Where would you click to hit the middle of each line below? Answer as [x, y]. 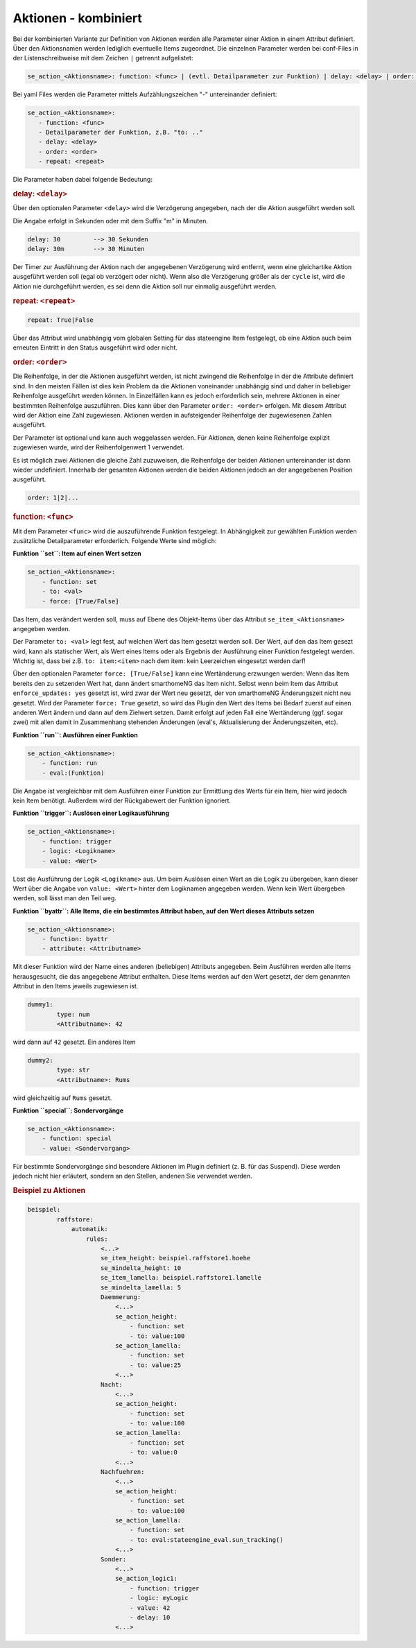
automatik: [90, 1229]
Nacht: [112, 1384]
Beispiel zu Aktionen [49, 1191]
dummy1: [40, 1005]
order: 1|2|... [53, 498]
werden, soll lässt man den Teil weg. [65, 898]
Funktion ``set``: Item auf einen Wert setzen [77, 553]
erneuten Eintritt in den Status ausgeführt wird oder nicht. [95, 347]
